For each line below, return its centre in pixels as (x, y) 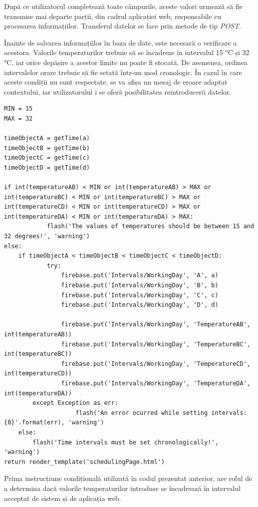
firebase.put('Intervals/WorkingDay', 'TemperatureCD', (156, 364)
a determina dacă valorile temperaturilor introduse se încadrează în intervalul (123, 488)
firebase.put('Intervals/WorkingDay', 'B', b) (140, 286)
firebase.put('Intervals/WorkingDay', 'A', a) (140, 276)
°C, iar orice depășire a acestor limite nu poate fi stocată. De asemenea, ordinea (126, 62)
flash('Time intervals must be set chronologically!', (126, 442)
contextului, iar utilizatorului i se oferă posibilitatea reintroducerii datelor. (118, 91)
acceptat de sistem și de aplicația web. (63, 498)
